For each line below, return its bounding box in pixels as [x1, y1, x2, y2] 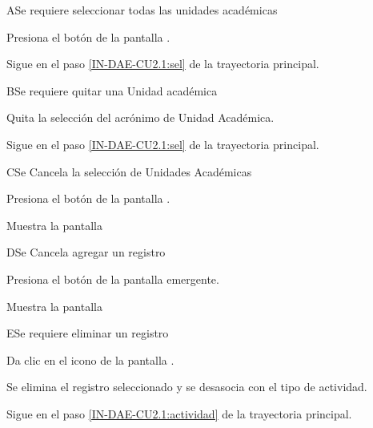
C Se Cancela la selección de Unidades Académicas [6, 163, 252, 180]
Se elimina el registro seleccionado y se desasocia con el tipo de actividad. [6, 378, 367, 395]
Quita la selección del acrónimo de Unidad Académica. [6, 109, 275, 126]
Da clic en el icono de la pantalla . [6, 351, 174, 368]
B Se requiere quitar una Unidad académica [6, 82, 218, 99]
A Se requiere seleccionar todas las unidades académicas [6, 2, 278, 18]
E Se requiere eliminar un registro [6, 325, 169, 341]
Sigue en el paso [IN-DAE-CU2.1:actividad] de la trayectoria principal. [6, 405, 352, 422]
